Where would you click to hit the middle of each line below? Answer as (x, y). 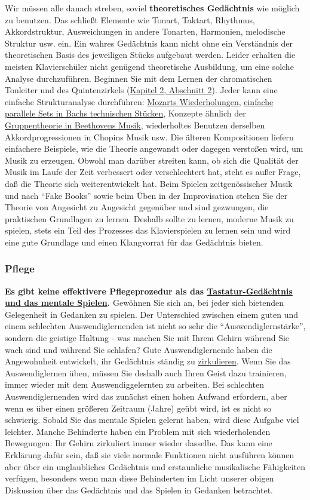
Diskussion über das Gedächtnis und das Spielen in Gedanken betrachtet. (139, 490)
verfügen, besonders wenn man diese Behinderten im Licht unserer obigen (139, 478)
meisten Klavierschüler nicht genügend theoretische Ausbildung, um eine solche (149, 66)
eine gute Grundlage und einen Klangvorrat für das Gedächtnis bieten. (134, 242)
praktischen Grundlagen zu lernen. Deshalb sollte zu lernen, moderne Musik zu (149, 218)
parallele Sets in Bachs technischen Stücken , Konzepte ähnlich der (125, 113)
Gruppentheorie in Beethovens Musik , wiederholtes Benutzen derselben (135, 125)
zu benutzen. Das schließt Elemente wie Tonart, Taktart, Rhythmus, (130, 19)
